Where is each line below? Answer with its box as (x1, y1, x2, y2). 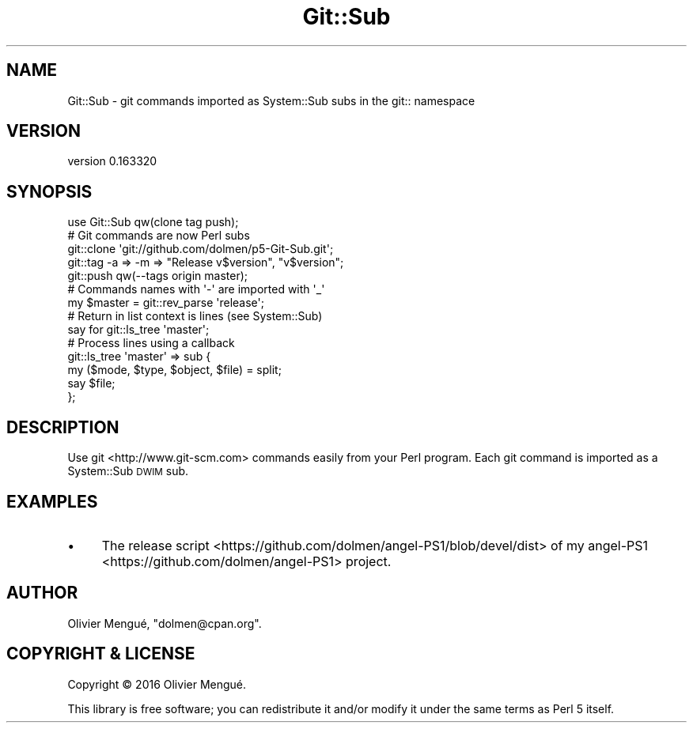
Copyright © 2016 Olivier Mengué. (67, 677, 247, 691)
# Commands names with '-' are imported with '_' (67, 282, 325, 297)
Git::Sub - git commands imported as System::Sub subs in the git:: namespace (67, 93, 475, 108)
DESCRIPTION (6, 417, 119, 437)
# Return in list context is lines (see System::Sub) (67, 309, 323, 323)
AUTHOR (6, 583, 78, 603)
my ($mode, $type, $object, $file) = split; (67, 363, 282, 377)
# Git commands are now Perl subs (67, 229, 250, 243)
